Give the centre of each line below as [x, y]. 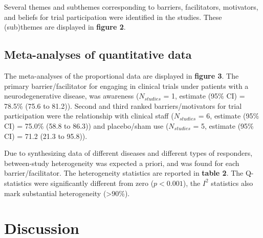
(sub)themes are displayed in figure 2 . [65, 27]
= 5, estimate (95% [223, 125]
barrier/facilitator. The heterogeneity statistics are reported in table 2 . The [124, 173]
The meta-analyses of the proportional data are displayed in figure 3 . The [122, 75]
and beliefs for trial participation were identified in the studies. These [113, 17]
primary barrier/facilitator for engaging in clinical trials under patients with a [126, 86]
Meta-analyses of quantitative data [98, 54]
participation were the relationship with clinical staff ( [89, 116]
